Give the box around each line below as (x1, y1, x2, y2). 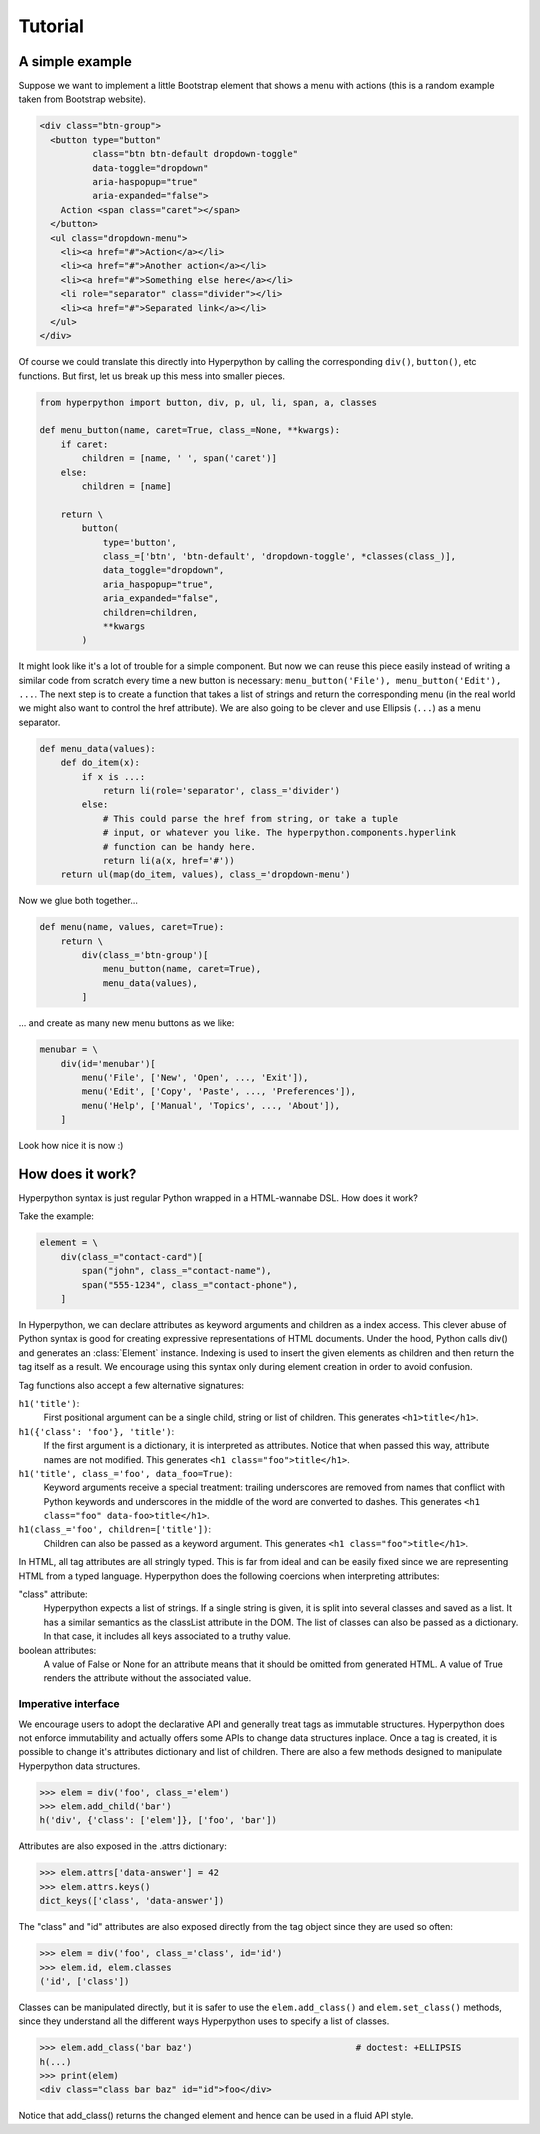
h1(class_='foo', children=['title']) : (18, 1523, 212, 1535)
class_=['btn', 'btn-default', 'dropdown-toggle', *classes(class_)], (102, 550, 457, 562)
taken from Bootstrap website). (18, 93, 147, 105)
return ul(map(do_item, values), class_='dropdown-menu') (60, 869, 351, 880)
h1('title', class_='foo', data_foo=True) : (18, 1467, 233, 1479)
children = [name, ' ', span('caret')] (81, 453, 277, 464)
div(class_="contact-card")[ (60, 1251, 204, 1262)
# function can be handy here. (102, 841, 257, 852)
